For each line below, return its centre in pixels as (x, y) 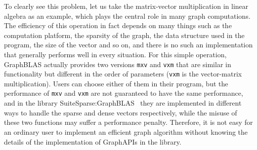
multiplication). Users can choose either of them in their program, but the (116, 83)
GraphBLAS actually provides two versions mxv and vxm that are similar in (118, 64)
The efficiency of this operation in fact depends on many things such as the (118, 25)
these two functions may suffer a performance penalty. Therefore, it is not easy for (128, 122)
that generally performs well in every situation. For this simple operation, (115, 54)
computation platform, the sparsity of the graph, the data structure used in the (124, 35)
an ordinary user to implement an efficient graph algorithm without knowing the (126, 131)
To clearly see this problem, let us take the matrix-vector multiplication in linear (126, 6)
